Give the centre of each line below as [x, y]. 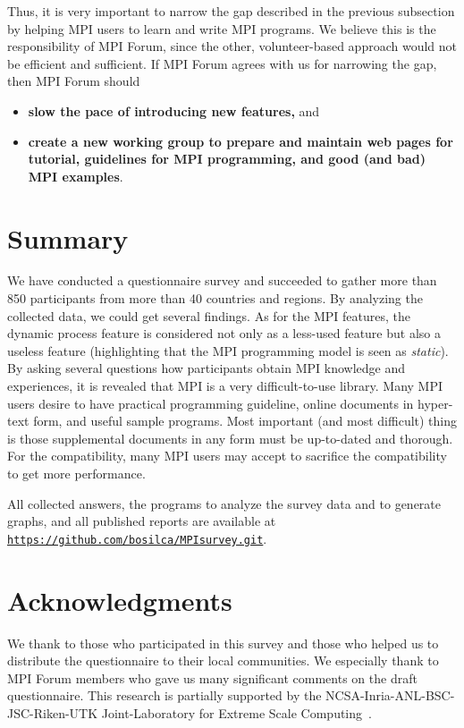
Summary [68, 237]
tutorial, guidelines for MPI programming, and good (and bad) [227, 159]
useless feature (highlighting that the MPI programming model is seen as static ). [228, 350]
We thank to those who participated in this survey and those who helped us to [223, 643]
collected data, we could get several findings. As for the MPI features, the [209, 315]
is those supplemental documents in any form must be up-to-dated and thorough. [230, 438]
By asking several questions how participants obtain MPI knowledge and [206, 368]
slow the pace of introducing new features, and [174, 110]
